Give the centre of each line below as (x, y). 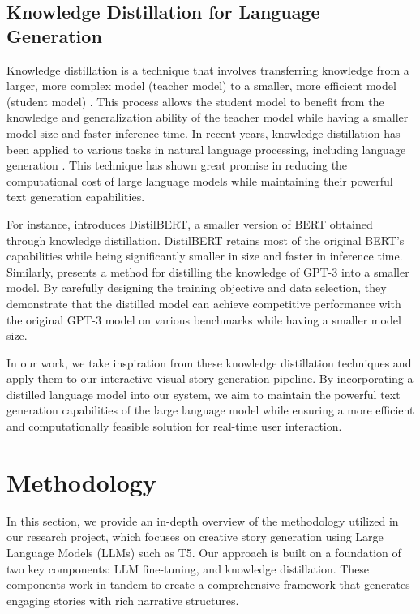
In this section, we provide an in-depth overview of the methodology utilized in (203, 520)
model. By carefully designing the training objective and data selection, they (197, 288)
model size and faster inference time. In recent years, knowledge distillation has (204, 133)
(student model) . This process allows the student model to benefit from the (195, 101)
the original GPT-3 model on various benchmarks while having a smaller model (204, 319)
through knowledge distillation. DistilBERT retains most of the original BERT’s (206, 240)
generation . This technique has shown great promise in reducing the (177, 165)
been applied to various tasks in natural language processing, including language (206, 149)
